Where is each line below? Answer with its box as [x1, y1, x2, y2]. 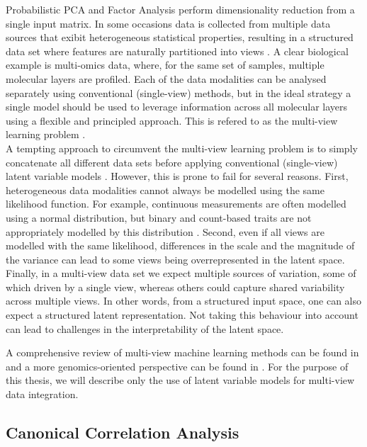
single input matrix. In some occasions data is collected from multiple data [6, 16, 331, 30]
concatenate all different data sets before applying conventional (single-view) [6, 154, 338, 169]
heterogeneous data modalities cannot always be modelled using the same [6, 182, 324, 197]
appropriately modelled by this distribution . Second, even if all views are [6, 224, 324, 239]
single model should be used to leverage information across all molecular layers [6, 99, 348, 114]
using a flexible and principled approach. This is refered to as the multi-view [6, 113, 338, 128]
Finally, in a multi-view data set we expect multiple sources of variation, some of [6, 266, 356, 281]
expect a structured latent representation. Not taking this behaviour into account [6, 307, 358, 322]
